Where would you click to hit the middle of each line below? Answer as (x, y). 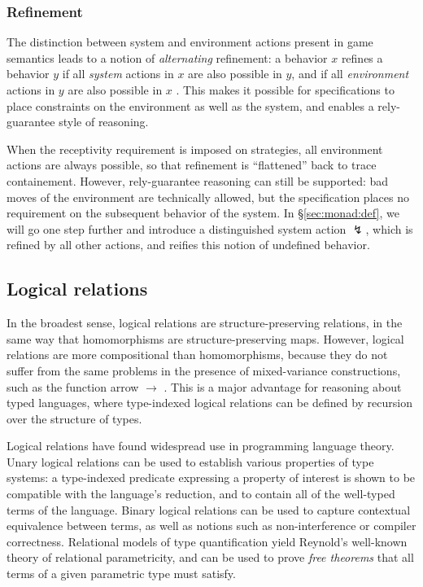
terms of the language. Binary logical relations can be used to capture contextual (209, 509)
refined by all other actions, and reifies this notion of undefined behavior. (188, 245)
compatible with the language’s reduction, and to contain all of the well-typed (201, 494)
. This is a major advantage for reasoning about (283, 386)
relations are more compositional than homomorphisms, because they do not (197, 355)
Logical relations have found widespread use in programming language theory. (201, 446)
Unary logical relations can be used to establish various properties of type (190, 461)
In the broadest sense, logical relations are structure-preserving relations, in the (205, 323)
